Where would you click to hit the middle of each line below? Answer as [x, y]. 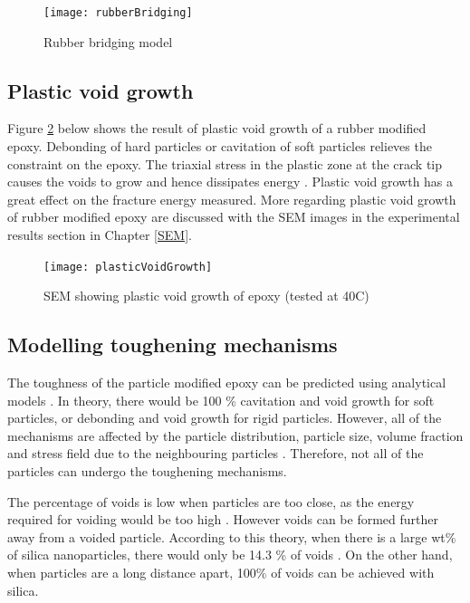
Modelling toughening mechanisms [173, 345]
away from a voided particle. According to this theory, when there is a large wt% [232, 536]
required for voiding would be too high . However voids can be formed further [223, 519]
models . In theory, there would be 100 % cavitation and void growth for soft [221, 400]
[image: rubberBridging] [118, 13]
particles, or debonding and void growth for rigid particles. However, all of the [225, 418]
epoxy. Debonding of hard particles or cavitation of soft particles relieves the [220, 146]
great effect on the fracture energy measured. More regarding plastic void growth [232, 199]
